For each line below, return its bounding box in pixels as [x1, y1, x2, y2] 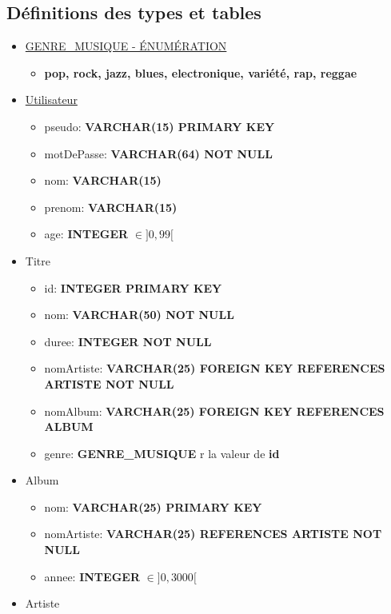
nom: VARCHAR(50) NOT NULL [44, 306, 234, 323]
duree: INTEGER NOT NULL [44, 333, 212, 349]
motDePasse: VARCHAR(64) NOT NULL [44, 145, 273, 161]
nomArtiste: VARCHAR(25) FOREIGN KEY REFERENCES [44, 360, 385, 377]
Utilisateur [25, 91, 78, 108]
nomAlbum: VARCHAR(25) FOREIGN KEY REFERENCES [44, 402, 385, 419]
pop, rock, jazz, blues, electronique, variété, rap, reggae [44, 64, 357, 81]
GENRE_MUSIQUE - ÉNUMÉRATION [25, 38, 227, 54]
